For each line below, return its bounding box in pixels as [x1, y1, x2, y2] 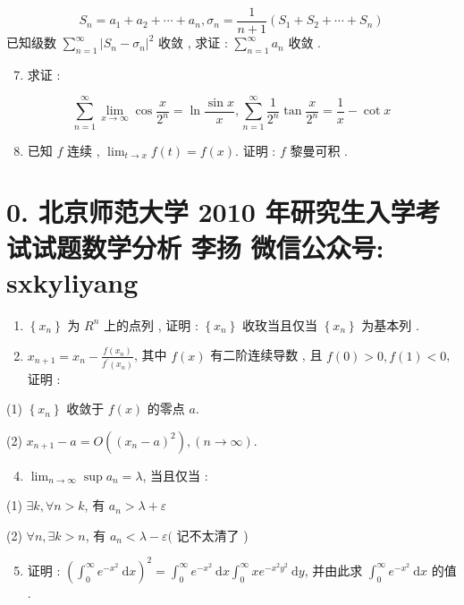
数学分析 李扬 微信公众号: [81, 228, 384, 265]
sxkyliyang [6, 263, 139, 300]
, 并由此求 [304, 560, 363, 579]
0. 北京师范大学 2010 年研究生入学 [6, 193, 416, 230]
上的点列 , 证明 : [104, 315, 198, 334]
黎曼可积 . [290, 141, 348, 159]
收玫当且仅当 [242, 315, 318, 334]
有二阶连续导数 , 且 [210, 345, 323, 364]
